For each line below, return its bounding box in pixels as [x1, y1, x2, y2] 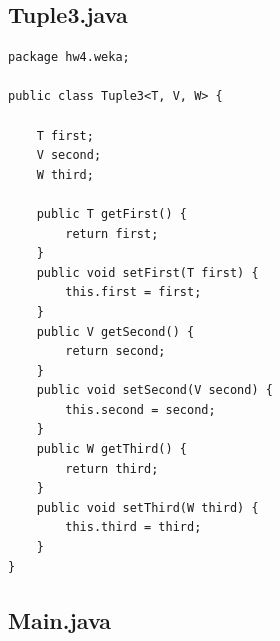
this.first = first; [65, 285, 202, 300]
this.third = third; [65, 520, 202, 535]
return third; [65, 461, 159, 476]
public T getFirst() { [36, 206, 187, 221]
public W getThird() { [36, 442, 187, 457]
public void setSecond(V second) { [36, 383, 273, 398]
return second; [65, 344, 166, 359]
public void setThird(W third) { [36, 500, 259, 515]
